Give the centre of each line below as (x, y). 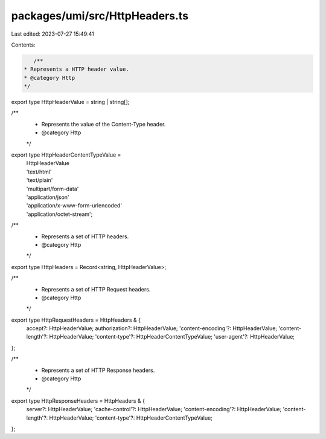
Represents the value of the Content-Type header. (104, 124)
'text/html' (39, 172)
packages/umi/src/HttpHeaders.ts (100, 16)
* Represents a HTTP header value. (76, 69)
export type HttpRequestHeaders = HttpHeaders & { (76, 320)
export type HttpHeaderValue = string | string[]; (70, 102)
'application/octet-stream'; (59, 214)
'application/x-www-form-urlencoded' (74, 206)
